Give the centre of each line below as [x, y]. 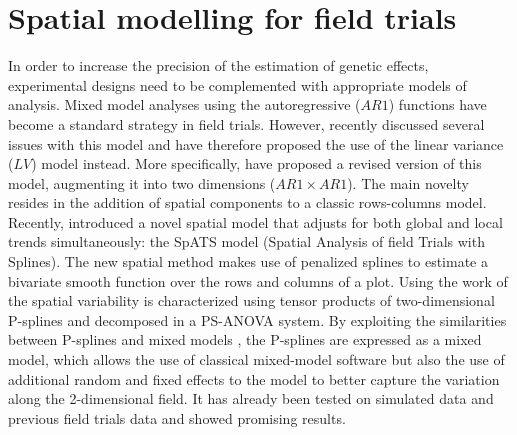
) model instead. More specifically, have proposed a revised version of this [256, 163]
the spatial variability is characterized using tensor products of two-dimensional [251, 300]
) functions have [437, 104]
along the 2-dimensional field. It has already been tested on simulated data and [251, 398]
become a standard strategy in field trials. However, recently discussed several [246, 123]
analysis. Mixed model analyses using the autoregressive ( [184, 104]
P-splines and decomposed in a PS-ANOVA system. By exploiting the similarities [257, 319]
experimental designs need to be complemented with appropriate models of [237, 84]
